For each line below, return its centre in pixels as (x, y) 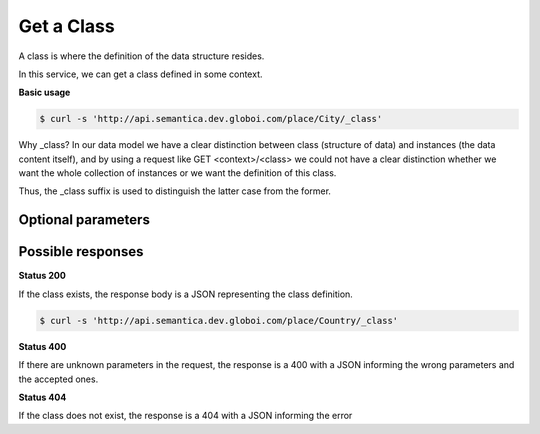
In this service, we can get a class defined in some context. (140, 74)
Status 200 (42, 276)
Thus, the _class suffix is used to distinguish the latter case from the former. (175, 191)
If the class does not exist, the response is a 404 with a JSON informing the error (185, 416)
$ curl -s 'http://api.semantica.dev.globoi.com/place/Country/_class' (219, 320)
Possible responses (81, 251)
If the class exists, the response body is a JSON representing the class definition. (186, 294)
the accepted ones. (58, 379)
